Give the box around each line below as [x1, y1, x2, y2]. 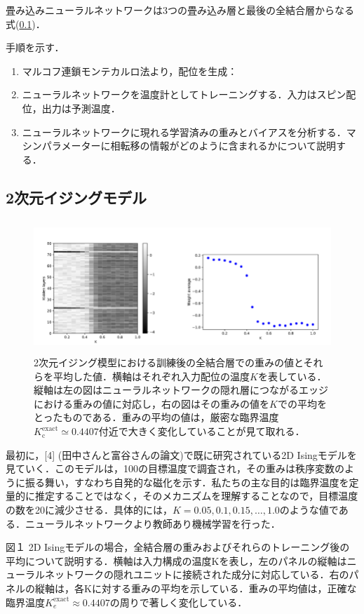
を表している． [257, 368, 327, 383]
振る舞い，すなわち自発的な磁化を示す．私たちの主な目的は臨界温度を [25, 474, 349, 489]
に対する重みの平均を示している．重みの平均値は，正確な [91, 581, 357, 596]
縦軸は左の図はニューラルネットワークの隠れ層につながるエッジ [34, 382, 328, 397]
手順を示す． [6, 40, 65, 55]
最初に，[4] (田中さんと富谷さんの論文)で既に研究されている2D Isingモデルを [6, 447, 357, 462]
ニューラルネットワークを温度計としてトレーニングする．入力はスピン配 [22, 87, 356, 102]
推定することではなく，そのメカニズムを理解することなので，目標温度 [34, 488, 358, 503]
